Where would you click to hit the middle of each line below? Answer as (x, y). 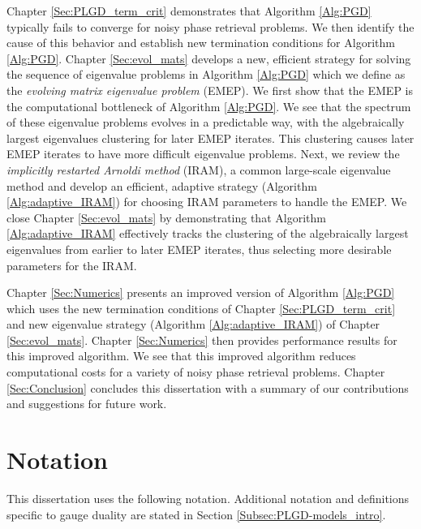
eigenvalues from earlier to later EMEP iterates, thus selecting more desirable (199, 249)
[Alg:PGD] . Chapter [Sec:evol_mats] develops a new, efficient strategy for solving (209, 58)
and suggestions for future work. (87, 404)
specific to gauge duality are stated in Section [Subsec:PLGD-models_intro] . (196, 514)
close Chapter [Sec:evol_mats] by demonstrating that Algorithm (166, 217)
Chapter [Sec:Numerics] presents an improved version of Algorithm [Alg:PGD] (201, 292)
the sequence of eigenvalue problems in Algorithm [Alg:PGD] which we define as (206, 74)
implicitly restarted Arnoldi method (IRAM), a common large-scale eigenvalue (199, 169)
